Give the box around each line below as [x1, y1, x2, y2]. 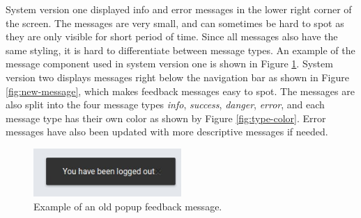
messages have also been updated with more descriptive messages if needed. [6, 124, 328, 139]
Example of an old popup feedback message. [33, 199, 222, 213]
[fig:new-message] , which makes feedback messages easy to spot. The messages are [6, 83, 355, 98]
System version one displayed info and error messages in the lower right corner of [6, 2, 352, 16]
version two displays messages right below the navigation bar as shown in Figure [6, 69, 349, 84]
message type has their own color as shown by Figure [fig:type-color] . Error [6, 110, 326, 125]
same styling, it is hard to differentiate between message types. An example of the [6, 42, 355, 57]
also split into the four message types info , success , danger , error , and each [6, 97, 325, 112]
